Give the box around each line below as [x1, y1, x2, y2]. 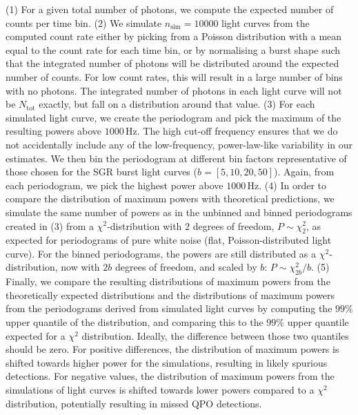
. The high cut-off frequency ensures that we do [137, 124, 338, 138]
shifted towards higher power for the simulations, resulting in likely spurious [6, 355, 328, 369]
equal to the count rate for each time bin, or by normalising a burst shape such [6, 42, 341, 57]
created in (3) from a [6, 218, 95, 233]
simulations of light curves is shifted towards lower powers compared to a [6, 383, 315, 397]
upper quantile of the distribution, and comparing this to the [6, 315, 263, 329]
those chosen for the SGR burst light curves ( [6, 164, 197, 179]
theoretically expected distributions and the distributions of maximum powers [6, 287, 335, 302]
